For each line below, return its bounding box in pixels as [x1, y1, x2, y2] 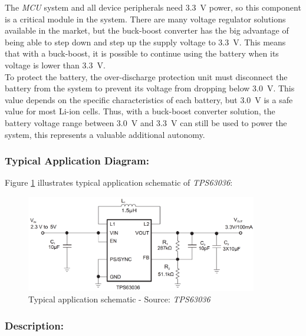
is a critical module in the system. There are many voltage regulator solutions [5, 12, 286, 25]
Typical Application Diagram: [5, 153, 149, 168]
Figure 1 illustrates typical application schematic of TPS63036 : [5, 176, 233, 189]
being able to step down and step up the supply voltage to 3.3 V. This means [5, 35, 286, 48]
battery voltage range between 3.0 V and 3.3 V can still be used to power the [5, 116, 287, 129]
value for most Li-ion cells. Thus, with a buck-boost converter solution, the [5, 105, 275, 117]
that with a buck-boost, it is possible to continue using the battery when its [5, 47, 279, 60]
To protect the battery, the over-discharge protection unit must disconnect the [5, 70, 288, 83]
